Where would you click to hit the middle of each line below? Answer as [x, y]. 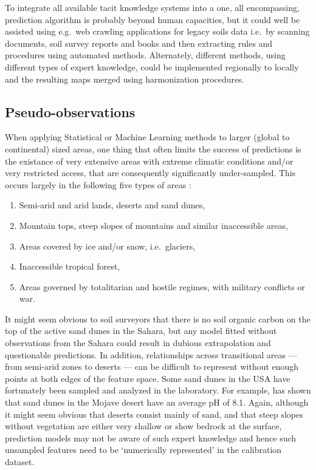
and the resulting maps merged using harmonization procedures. [125, 79]
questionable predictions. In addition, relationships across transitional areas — [151, 354]
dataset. [20, 462]
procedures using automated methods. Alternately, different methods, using [145, 55]
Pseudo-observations [70, 111]
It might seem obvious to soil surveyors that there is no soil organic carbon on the [158, 318]
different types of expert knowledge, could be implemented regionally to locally [152, 66]
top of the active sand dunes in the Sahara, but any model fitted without [141, 331]
